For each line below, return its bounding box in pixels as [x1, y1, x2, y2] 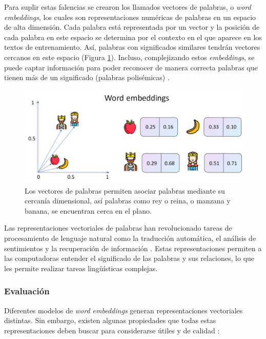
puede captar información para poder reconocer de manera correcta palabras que [4, 62, 258, 72]
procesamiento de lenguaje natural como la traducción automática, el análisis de [4, 232, 256, 243]
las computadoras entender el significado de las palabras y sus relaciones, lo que [4, 253, 255, 263]
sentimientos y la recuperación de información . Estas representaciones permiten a [4, 242, 262, 253]
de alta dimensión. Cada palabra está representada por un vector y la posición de [4, 22, 260, 32]
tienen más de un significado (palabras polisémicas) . [4, 72, 170, 83]
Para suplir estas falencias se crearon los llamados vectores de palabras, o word [4, 2, 251, 12]
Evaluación [4, 285, 50, 297]
